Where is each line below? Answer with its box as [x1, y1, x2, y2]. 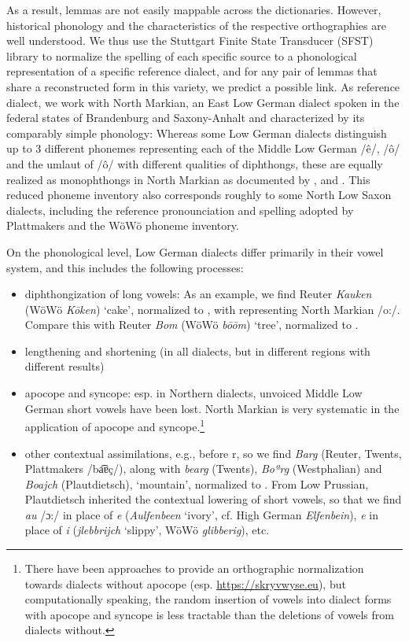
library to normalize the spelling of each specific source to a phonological [6, 47, 357, 64]
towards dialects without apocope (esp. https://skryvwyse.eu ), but [24, 575, 346, 592]
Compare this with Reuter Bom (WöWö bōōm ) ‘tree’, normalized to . [24, 316, 359, 333]
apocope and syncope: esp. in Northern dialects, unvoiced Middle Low [24, 385, 363, 401]
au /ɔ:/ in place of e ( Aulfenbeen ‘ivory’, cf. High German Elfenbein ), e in [24, 506, 378, 522]
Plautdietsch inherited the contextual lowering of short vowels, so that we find [24, 491, 402, 507]
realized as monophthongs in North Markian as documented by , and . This [6, 171, 370, 187]
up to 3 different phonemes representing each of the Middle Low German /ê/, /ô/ [6, 140, 400, 157]
